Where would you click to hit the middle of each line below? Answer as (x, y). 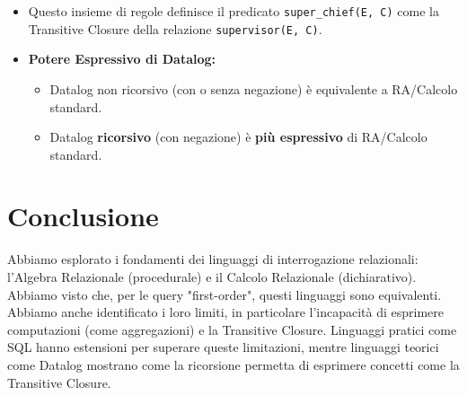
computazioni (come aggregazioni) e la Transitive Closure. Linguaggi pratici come (232, 329)
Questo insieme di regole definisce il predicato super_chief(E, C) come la (233, 11)
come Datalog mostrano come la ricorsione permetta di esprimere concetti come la (233, 364)
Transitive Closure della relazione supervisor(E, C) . (175, 28)
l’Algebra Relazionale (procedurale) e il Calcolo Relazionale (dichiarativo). (212, 276)
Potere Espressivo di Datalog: (122, 59)
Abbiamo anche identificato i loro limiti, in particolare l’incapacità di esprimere (226, 312)
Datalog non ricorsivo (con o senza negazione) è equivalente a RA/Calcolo (254, 88)
